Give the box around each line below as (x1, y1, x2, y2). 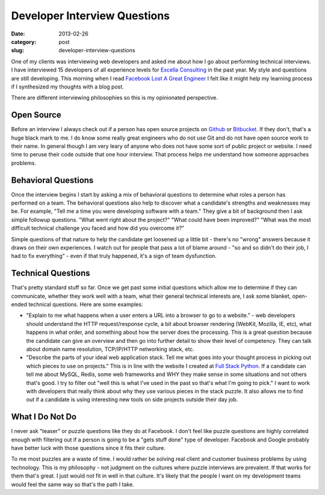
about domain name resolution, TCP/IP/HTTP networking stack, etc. (26, 346, 195, 353)
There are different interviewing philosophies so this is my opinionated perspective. (11, 94, 218, 102)
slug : (11, 47, 24, 54)
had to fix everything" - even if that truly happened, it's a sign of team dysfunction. (11, 253, 217, 260)
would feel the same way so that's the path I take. (11, 481, 135, 488)
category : (11, 38, 37, 45)
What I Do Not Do (11, 412, 77, 422)
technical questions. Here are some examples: (28, 301, 143, 308)
